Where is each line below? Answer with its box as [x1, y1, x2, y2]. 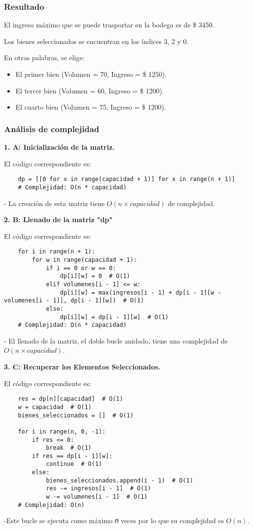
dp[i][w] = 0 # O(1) [60, 273, 130, 280]
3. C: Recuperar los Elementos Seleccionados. [4, 362, 161, 372]
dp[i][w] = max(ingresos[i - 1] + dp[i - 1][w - [60, 289, 221, 296]
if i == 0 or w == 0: [46, 264, 116, 272]
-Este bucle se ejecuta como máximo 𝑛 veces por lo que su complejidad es [4, 515, 224, 526]
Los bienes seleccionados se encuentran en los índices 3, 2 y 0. [4, 36, 189, 46]
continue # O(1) [46, 460, 102, 468]
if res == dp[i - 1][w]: [32, 452, 113, 460]
